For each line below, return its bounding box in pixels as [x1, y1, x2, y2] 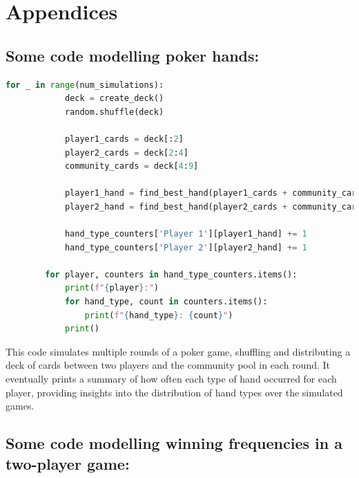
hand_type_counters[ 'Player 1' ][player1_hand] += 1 [64, 229, 307, 239]
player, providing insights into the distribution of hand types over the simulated [6, 385, 343, 399]
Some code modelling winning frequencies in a [6, 432, 342, 454]
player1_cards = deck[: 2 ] [64, 134, 184, 144]
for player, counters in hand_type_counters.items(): [45, 269, 298, 279]
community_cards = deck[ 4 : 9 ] [64, 161, 199, 172]
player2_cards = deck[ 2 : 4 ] [64, 147, 188, 158]
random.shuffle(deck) [64, 107, 164, 117]
